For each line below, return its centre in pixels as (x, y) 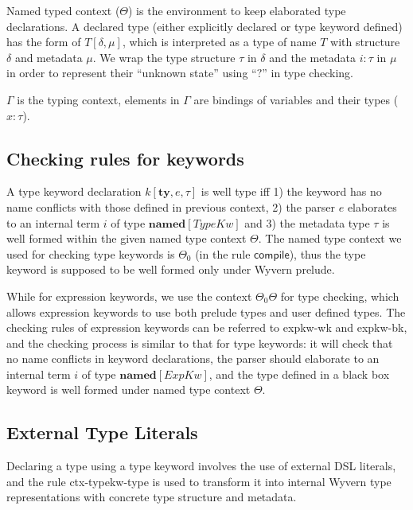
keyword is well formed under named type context (129, 389)
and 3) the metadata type (307, 222)
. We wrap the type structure (164, 57)
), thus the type (327, 253)
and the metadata (313, 57)
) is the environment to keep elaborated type (237, 10)
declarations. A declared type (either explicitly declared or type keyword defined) (205, 26)
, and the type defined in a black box (299, 374)
